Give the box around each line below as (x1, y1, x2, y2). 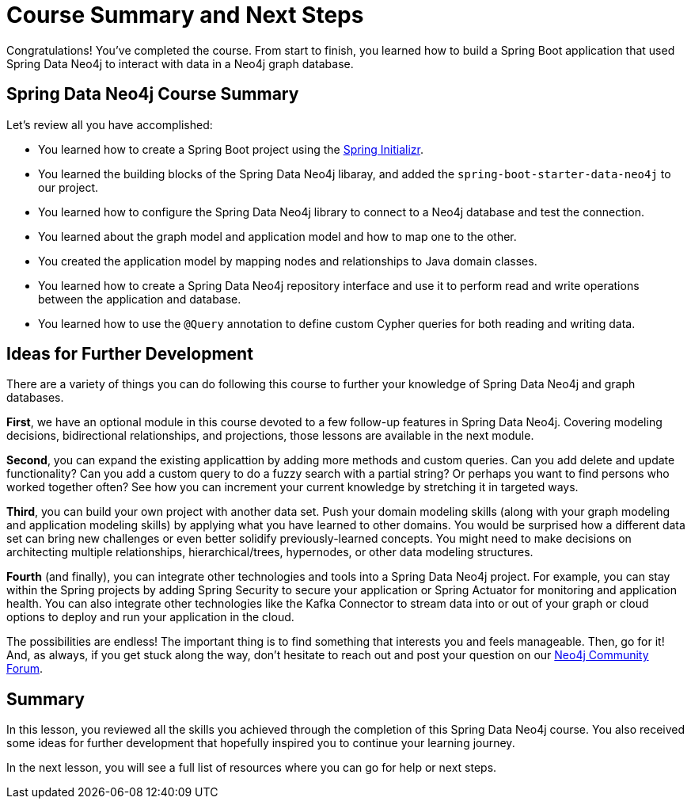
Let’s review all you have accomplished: (6, 117, 213, 132)
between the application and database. (38, 292, 241, 306)
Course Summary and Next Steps (6, 2, 364, 29)
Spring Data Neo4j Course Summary (6, 84, 299, 105)
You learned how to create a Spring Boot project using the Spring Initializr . (38, 142, 424, 156)
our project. (38, 180, 99, 194)
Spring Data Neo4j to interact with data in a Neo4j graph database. (6, 56, 354, 71)
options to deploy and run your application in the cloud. (6, 610, 294, 624)
